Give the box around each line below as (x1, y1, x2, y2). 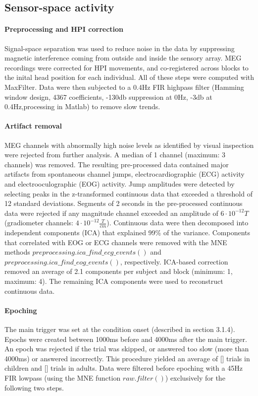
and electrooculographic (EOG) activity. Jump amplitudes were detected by (4, 178, 235, 189)
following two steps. (4, 382, 64, 393)
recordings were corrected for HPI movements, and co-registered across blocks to (4, 62, 249, 72)
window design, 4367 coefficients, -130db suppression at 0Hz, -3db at (4, 91, 212, 102)
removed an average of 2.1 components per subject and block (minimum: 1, (4, 266, 233, 276)
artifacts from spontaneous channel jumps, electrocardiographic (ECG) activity (4, 169, 245, 179)
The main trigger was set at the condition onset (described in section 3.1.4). (4, 324, 235, 334)
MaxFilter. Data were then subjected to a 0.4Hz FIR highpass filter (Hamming (4, 81, 244, 92)
